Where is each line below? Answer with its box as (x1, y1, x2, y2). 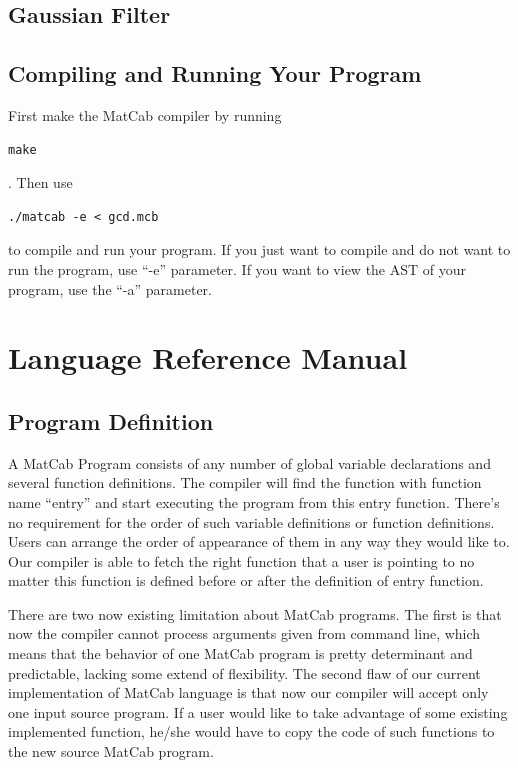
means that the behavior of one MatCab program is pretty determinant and (8, 643, 473, 664)
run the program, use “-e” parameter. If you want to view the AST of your (8, 258, 467, 279)
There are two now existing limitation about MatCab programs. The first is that (8, 603, 502, 624)
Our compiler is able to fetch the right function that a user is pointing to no (8, 550, 475, 571)
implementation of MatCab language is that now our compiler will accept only (8, 682, 489, 703)
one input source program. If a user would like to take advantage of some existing (8, 701, 508, 722)
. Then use (8, 172, 73, 193)
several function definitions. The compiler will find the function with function (8, 472, 482, 493)
